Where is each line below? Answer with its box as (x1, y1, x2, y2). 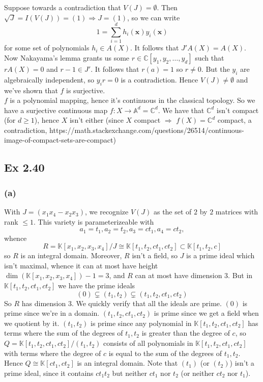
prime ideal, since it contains (4, 367, 94, 378)
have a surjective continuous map (4, 104, 108, 115)
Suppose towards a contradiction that (4, 2, 121, 12)
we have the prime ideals (58, 280, 135, 291)
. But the (201, 63, 230, 74)
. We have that (158, 104, 204, 115)
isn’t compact (216, 104, 259, 115)
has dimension (21, 297, 66, 308)
